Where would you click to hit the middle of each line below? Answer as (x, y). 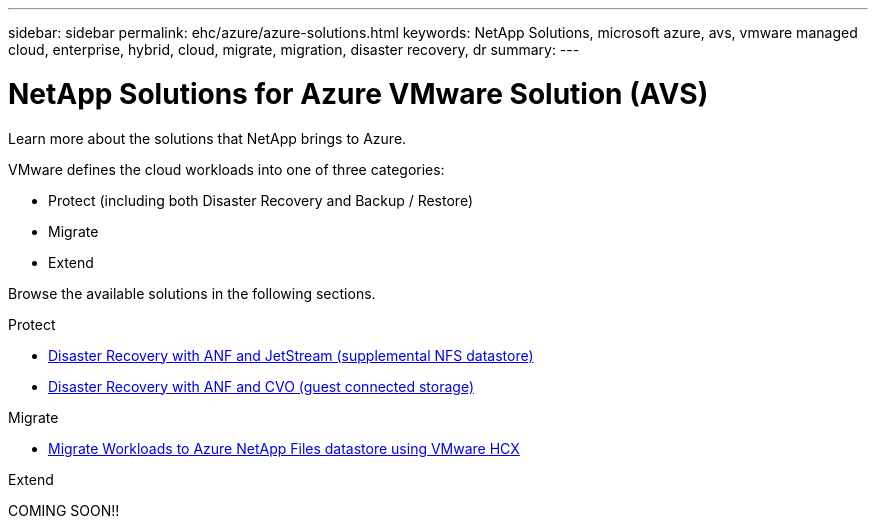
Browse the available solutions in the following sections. (192, 293)
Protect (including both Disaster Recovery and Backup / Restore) (260, 200)
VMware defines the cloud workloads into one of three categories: (226, 169)
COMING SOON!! (64, 510)
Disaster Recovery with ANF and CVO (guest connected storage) (261, 386)
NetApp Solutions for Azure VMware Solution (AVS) (358, 93)
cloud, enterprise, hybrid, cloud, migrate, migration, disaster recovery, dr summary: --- (294, 49)
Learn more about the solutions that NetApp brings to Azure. (207, 138)
